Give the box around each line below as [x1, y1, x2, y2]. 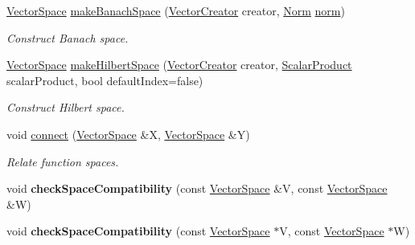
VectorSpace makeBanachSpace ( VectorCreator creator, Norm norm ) [6, 2, 345, 18]
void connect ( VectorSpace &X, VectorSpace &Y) [6, 125, 250, 142]
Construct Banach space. [6, 29, 129, 46]
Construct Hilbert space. [6, 99, 125, 116]
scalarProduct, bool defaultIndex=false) [6, 71, 203, 88]
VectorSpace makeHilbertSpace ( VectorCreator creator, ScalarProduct [6, 56, 352, 73]
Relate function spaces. [6, 153, 119, 169]
